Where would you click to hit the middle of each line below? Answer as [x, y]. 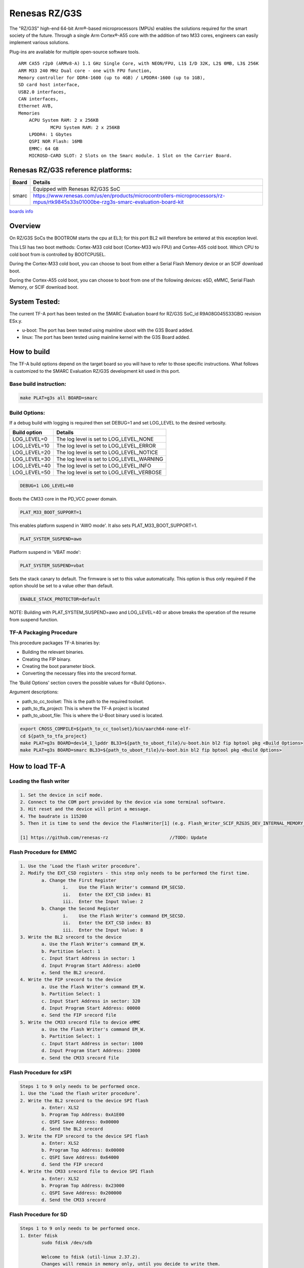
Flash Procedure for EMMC [43, 852]
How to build [30, 352]
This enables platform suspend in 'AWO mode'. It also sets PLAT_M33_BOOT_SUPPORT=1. [103, 525]
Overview [25, 226]
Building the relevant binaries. [53, 652]
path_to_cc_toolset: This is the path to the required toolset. [83, 701]
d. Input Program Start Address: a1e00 [91, 965]
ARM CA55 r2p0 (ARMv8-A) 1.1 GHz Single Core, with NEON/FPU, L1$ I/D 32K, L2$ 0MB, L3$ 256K [139, 64]
